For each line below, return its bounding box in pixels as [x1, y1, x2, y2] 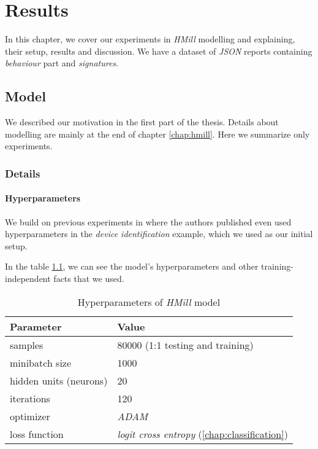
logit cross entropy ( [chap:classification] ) [117, 426, 288, 441]
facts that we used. [53, 271, 124, 284]
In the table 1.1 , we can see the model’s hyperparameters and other [5, 260, 259, 273]
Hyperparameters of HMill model [77, 294, 221, 309]
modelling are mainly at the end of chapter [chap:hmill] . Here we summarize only [5, 127, 310, 140]
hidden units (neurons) [10, 373, 108, 388]
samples [10, 337, 44, 352]
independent [5, 271, 51, 284]
